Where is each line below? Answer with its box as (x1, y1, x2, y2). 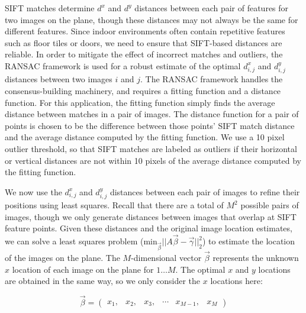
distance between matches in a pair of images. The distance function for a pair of (5, 108, 299, 120)
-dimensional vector (131, 251, 202, 264)
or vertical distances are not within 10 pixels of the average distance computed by (5, 154, 301, 166)
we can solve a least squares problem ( (5, 235, 144, 247)
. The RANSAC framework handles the (140, 73, 283, 85)
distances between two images (5, 73, 112, 85)
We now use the (5, 185, 62, 198)
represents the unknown (212, 251, 299, 264)
